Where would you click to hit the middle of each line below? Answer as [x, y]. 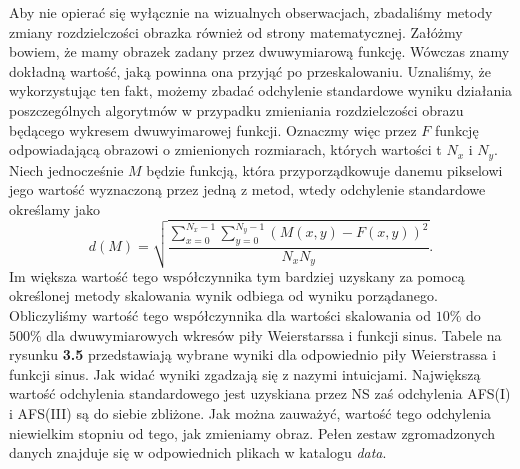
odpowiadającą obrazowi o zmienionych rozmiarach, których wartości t [225, 149]
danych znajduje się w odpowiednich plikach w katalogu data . [198, 452]
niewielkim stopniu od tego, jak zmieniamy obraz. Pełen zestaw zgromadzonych [252, 432]
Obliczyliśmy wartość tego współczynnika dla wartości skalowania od [220, 315]
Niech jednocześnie [66, 169]
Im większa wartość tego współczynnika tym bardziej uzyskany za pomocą [237, 275]
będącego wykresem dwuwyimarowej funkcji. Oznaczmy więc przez [213, 129]
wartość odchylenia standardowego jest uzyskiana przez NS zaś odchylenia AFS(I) [260, 393]
